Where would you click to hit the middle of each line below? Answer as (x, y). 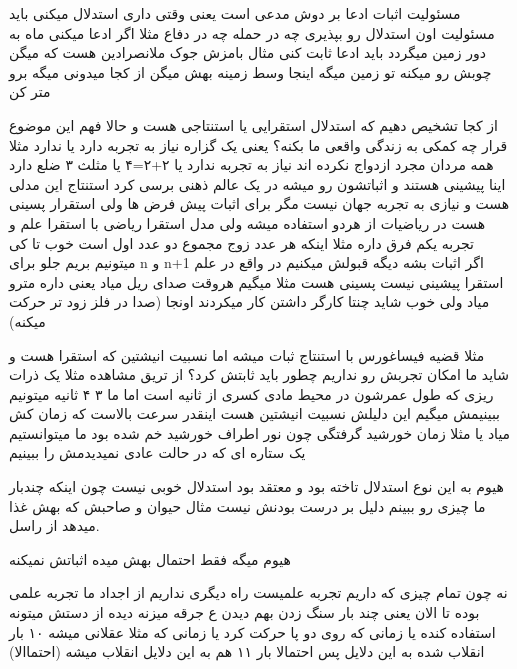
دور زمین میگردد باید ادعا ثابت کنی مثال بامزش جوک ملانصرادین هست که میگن (247, 52)
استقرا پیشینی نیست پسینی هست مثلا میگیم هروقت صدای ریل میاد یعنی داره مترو (256, 281)
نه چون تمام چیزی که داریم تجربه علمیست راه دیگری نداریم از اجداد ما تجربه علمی (258, 592)
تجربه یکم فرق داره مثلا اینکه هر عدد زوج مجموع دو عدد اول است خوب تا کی (241, 242)
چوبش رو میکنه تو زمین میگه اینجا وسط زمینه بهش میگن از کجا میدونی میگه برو (250, 71)
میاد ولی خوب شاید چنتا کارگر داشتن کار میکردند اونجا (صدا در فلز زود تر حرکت (249, 301)
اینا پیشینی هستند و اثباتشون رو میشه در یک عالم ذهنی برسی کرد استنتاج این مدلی (257, 183)
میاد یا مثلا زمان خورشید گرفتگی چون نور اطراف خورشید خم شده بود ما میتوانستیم (260, 432)
